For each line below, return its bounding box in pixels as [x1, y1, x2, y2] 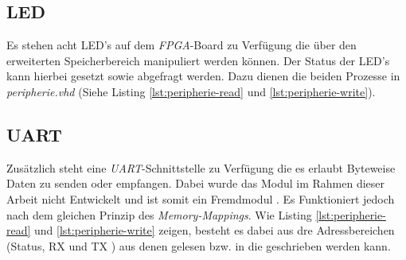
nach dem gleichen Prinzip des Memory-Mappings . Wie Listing [6, 206, 312, 223]
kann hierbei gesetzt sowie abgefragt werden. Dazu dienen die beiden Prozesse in [6, 68, 400, 84]
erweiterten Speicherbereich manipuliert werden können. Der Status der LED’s [6, 52, 390, 68]
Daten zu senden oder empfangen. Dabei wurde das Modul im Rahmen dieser [6, 175, 385, 192]
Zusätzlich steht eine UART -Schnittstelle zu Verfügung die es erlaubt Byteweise [6, 159, 396, 176]
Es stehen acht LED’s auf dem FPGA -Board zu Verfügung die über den [6, 37, 357, 53]
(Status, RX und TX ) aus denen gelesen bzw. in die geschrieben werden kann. [6, 237, 391, 254]
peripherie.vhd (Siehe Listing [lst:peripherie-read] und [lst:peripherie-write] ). [6, 83, 376, 99]
